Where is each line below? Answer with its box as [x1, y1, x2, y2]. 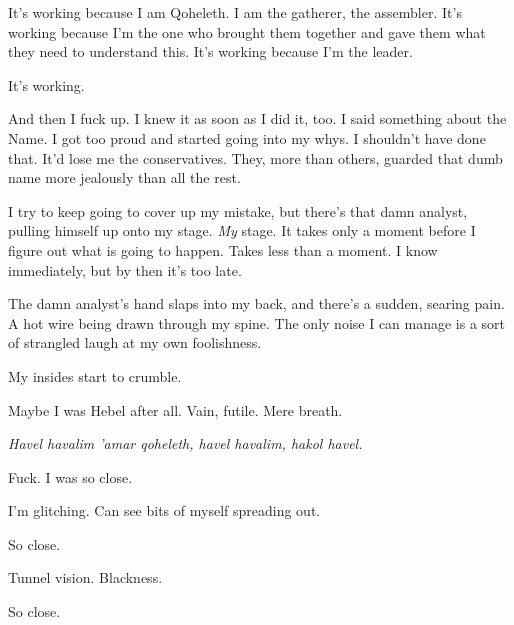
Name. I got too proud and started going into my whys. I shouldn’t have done [8, 127, 486, 148]
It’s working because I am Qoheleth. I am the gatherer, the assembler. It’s [8, 2, 462, 22]
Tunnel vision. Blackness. [8, 567, 163, 588]
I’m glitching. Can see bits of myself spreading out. [8, 500, 321, 521]
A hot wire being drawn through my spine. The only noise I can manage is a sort [8, 312, 506, 333]
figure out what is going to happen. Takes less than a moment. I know [8, 239, 438, 260]
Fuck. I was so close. [8, 466, 133, 487]
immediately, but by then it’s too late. [8, 259, 242, 280]
